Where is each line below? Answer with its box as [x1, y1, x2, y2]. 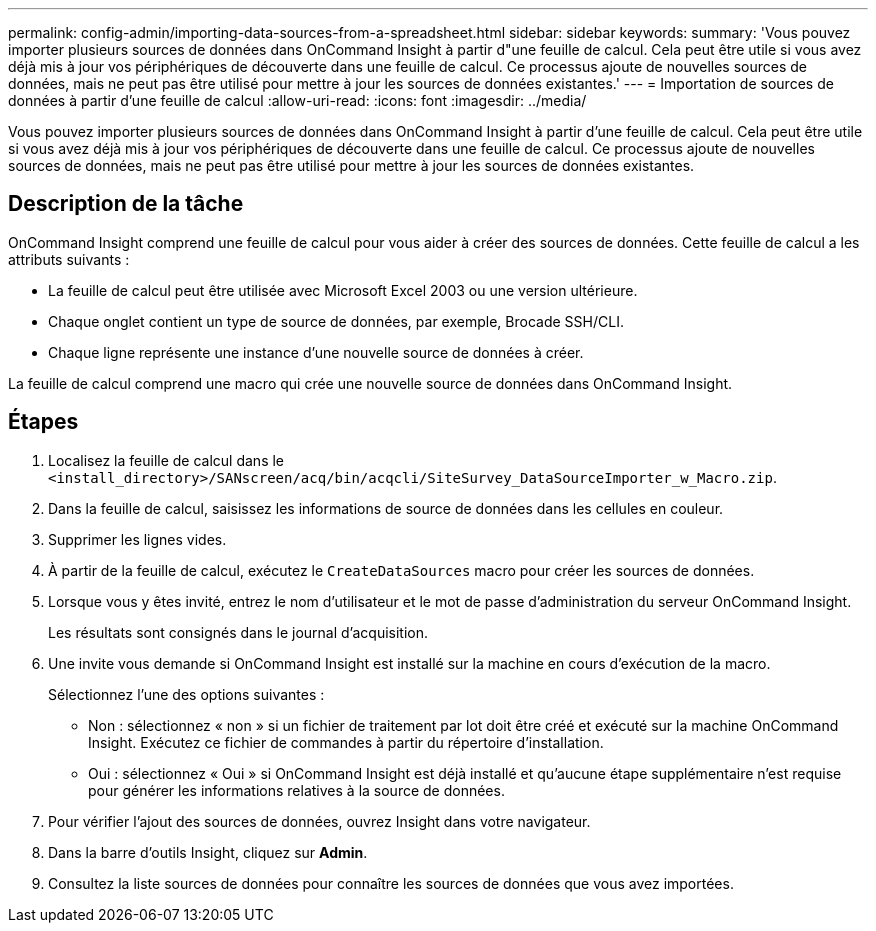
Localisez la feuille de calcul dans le [48, 451, 285, 469]
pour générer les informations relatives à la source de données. [88, 781, 505, 799]
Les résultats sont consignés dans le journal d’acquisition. [48, 623, 429, 641]
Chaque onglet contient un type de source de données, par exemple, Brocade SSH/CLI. [48, 312, 624, 330]
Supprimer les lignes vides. [48, 530, 227, 548]
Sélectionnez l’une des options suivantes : [48, 685, 325, 703]
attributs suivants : [8, 250, 130, 268]
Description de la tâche [8, 191, 244, 217]
